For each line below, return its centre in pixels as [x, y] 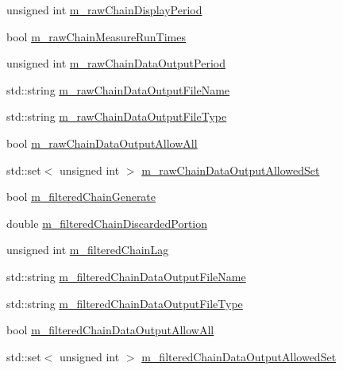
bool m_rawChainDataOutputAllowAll [102, 143]
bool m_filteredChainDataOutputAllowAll [110, 330]
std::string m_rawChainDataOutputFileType [117, 116]
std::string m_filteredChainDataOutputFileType [125, 303]
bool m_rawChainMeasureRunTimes [96, 36]
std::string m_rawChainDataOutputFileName [118, 89]
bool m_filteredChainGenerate [81, 197]
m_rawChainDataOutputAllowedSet [231, 170]
